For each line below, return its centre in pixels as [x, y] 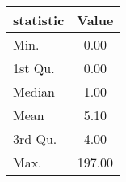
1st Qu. [34, 68]
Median [34, 91]
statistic [39, 20]
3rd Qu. [35, 139]
